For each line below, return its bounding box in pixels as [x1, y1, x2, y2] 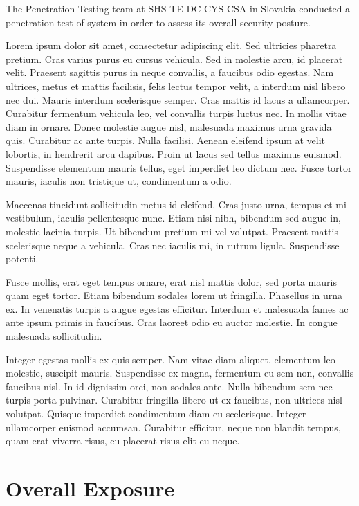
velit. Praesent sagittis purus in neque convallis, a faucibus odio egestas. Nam [6, 65, 334, 80]
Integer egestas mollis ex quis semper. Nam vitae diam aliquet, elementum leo [6, 352, 335, 366]
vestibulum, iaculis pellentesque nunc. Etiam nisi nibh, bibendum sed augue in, [6, 210, 341, 225]
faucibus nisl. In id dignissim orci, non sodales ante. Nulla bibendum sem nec [6, 379, 333, 393]
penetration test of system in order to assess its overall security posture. [6, 15, 311, 29]
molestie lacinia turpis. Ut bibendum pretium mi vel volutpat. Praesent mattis [6, 224, 338, 238]
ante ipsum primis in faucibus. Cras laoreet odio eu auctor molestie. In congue [6, 315, 338, 329]
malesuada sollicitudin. [6, 329, 102, 343]
